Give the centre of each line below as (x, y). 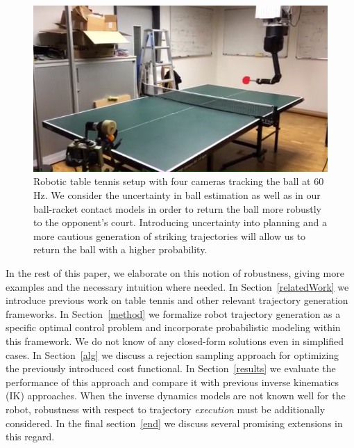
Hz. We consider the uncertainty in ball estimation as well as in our (177, 195)
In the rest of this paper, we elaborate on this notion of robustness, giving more (175, 273)
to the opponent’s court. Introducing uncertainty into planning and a (180, 222)
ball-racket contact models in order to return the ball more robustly (177, 208)
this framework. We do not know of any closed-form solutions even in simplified (175, 341)
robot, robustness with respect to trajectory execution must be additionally (166, 409)
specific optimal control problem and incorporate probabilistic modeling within (173, 327)
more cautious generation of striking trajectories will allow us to (170, 235)
